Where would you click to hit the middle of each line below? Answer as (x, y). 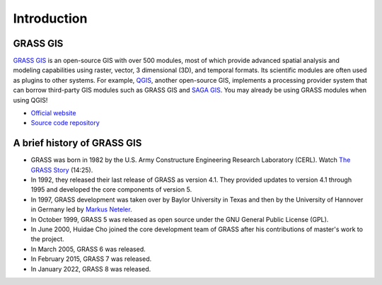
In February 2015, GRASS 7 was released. (91, 259)
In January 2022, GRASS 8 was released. (91, 269)
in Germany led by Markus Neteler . (81, 209)
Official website (53, 113)
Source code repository (65, 123)
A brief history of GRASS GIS (77, 143)
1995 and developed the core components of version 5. (111, 190)
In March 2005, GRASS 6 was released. (88, 249)
